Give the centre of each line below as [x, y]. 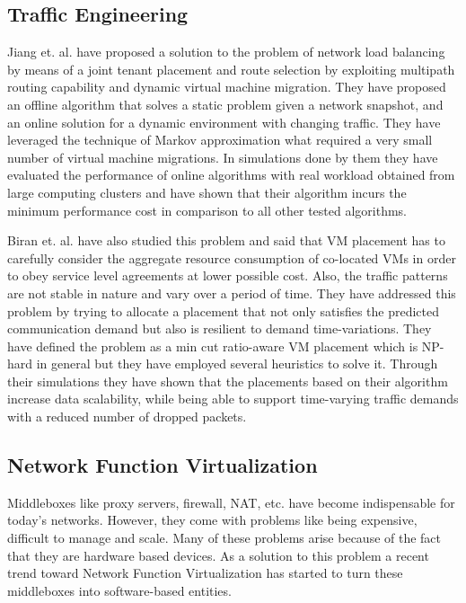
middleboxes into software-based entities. [119, 590]
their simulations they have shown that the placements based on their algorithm [228, 381]
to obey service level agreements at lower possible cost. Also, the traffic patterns [228, 275]
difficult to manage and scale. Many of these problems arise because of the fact [224, 538]
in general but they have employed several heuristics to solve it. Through [237, 364]
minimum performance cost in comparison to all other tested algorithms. [207, 210]
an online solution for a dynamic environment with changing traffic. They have [224, 122]
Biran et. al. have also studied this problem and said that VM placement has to [226, 240]
